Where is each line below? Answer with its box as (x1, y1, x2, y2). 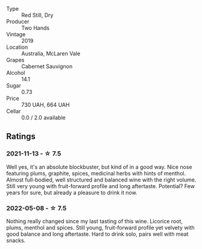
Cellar (6, 108, 21, 115)
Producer (6, 18, 30, 25)
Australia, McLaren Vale (21, 50, 80, 57)
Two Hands (21, 24, 50, 31)
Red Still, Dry (21, 11, 54, 19)
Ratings (6, 131, 36, 142)
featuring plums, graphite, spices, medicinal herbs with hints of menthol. (6, 169, 186, 177)
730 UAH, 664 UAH (21, 101, 70, 108)
